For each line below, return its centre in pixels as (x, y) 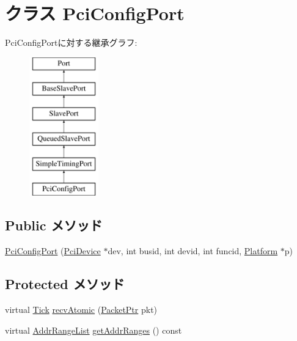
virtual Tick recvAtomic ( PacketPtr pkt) (81, 310)
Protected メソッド (65, 284)
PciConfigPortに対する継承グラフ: (71, 42)
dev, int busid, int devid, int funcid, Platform (193, 251)
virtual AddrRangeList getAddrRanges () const (94, 330)
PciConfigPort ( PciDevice (53, 251)
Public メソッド (54, 225)
